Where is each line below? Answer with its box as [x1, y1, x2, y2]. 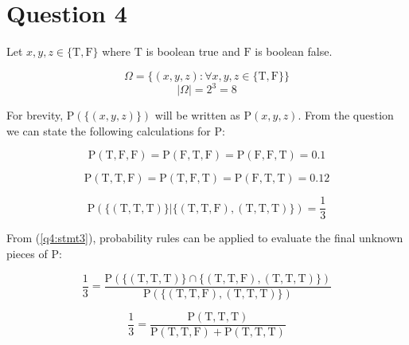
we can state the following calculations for [6, 122, 211, 139]
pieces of [6, 245, 48, 262]
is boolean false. [255, 43, 333, 60]
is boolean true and [146, 43, 240, 60]
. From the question [298, 107, 394, 123]
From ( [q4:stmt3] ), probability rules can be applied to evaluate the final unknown [6, 229, 403, 246]
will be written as [154, 107, 240, 123]
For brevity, [6, 107, 64, 123]
